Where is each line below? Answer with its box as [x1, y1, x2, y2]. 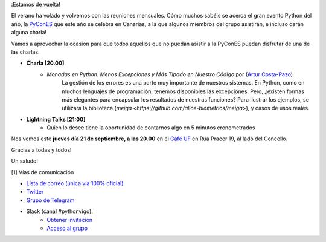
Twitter [26, 188, 44, 195]
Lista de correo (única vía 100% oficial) [26, 180, 124, 187]
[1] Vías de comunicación [11, 168, 74, 175]
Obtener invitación [46, 216, 93, 223]
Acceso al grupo [46, 224, 88, 232]
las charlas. [11, 48, 40, 56]
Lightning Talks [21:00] [26, 116, 86, 123]
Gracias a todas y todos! [11, 146, 72, 154]
